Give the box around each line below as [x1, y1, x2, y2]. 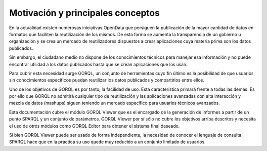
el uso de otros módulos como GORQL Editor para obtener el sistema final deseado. [9, 123, 180, 129]
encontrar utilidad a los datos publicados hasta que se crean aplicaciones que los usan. [9, 61, 188, 67]
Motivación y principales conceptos [9, 7, 160, 18]
